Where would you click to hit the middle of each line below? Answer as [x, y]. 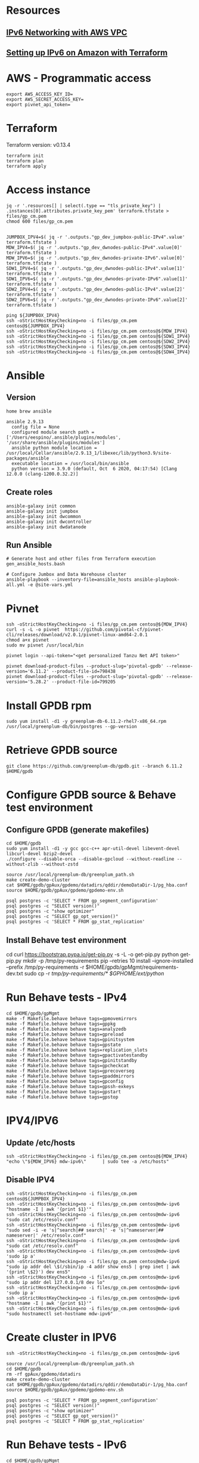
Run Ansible [29, 545]
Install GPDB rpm [49, 706]
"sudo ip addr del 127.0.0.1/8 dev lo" [56, 1282]
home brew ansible [29, 411]
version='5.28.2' [28, 682]
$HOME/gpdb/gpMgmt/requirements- [132, 967]
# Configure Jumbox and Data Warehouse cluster [66, 575]
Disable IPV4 [30, 1180]
